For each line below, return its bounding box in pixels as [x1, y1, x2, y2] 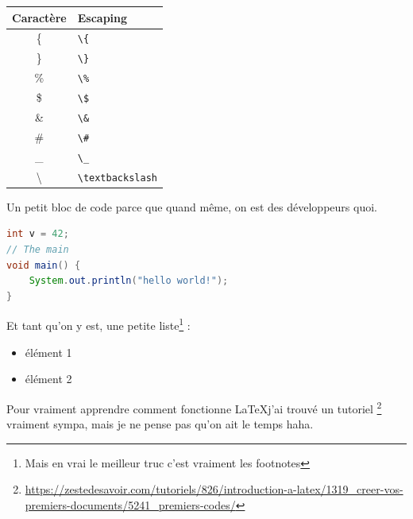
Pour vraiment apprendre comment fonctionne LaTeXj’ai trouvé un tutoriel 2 [6, 397, 382, 416]
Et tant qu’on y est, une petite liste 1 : [6, 315, 191, 334]
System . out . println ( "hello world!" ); [29, 275, 229, 287]
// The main [6, 244, 69, 256]
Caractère [12, 9, 67, 25]
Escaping [77, 9, 128, 25]
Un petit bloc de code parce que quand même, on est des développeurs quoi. [6, 198, 377, 215]
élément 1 [25, 343, 72, 360]
